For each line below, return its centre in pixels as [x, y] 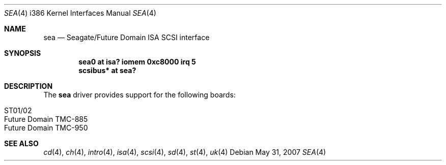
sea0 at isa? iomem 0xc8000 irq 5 [137, 62]
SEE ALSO [21, 143]
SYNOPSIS [23, 53]
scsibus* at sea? [107, 70]
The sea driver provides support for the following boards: [140, 95]
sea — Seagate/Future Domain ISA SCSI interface [127, 37]
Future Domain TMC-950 [46, 128]
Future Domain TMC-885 [46, 119]
